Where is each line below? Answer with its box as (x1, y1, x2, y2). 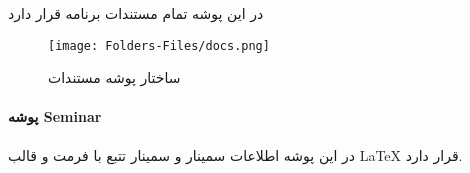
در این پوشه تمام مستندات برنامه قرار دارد (8, 3, 264, 23)
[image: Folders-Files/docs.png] (48, 38, 270, 53)
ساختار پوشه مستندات (48, 67, 181, 88)
